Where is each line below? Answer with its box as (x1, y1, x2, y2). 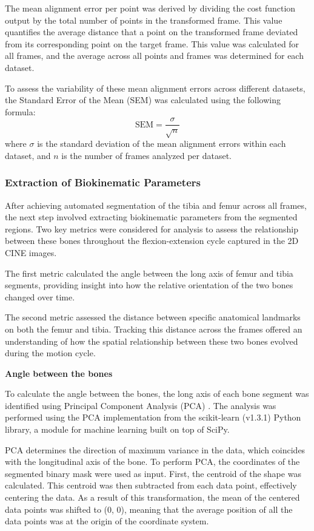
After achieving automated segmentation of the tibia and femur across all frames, (5, 198, 307, 211)
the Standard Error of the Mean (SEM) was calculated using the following (5, 93, 281, 106)
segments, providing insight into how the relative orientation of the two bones (5, 279, 293, 291)
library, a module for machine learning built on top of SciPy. (5, 423, 230, 436)
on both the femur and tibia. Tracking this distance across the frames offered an (5, 322, 302, 335)
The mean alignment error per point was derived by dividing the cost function (5, 2, 296, 14)
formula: (5, 105, 36, 118)
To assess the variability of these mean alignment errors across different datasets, (5, 81, 306, 94)
